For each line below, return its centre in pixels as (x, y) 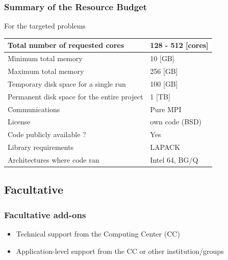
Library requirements (41, 147)
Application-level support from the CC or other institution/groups (120, 251)
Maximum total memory (46, 71)
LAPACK (165, 147)
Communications (34, 109)
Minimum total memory (45, 58)
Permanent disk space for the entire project (75, 96)
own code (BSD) (176, 122)
